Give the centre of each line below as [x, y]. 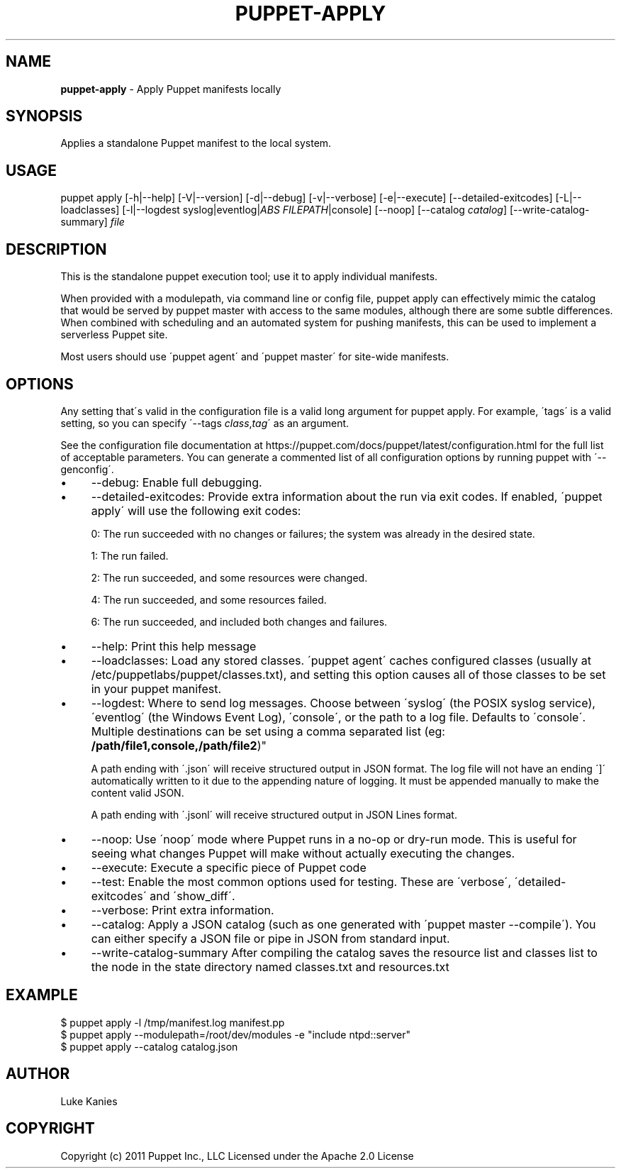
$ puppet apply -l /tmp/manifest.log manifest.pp [173, 1022]
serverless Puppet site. [114, 335]
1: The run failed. [130, 555]
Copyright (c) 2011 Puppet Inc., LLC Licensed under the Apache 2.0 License [237, 1156]
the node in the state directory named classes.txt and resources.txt [270, 967]
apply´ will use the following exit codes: [196, 510]
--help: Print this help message [174, 646]
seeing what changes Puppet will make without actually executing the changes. [303, 853]
